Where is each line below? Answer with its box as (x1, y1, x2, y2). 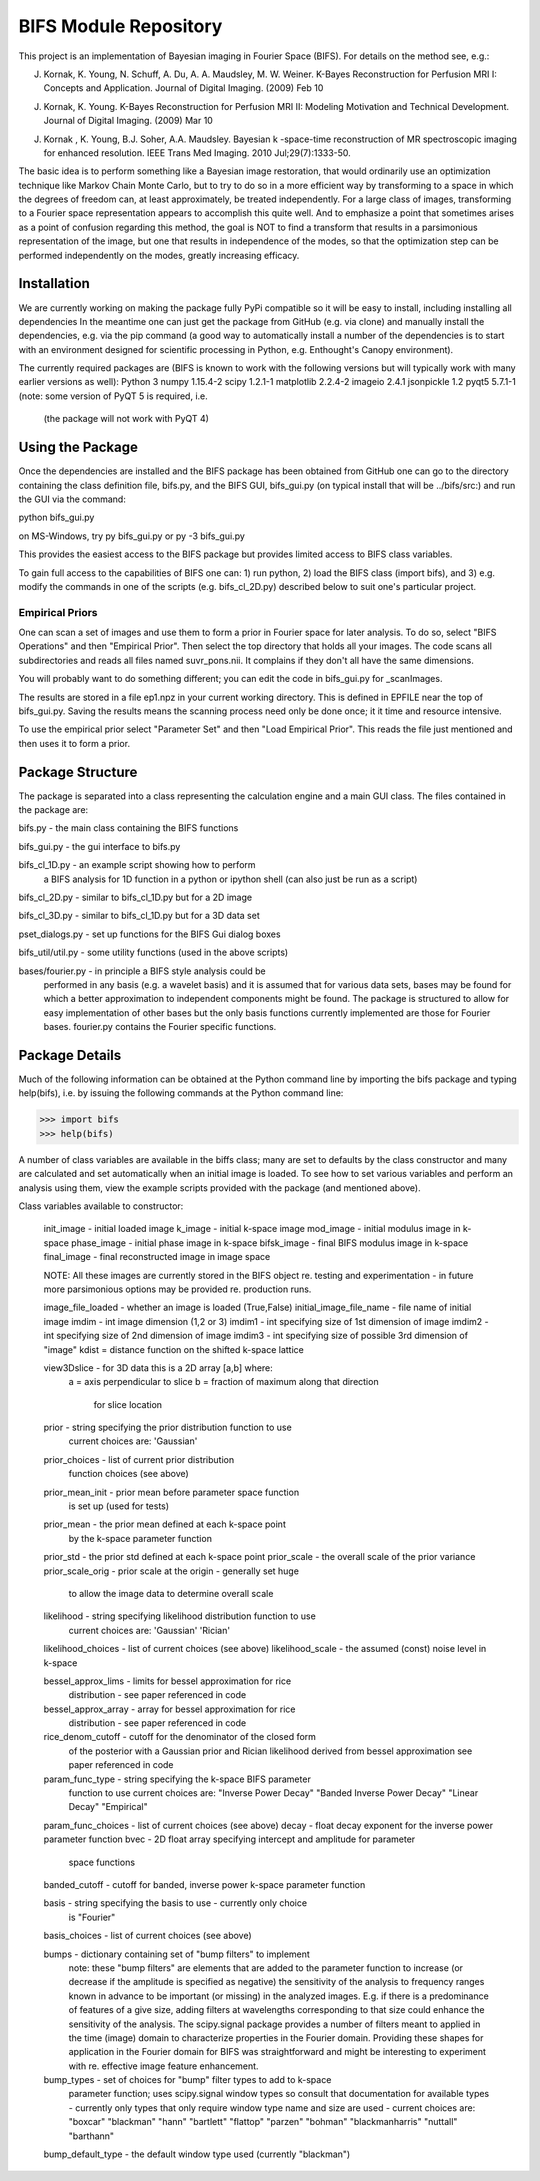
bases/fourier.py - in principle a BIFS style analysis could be (18, 965, 266, 977)
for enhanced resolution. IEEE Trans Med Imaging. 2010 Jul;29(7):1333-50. (43, 146, 352, 159)
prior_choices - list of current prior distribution (43, 1453, 235, 1465)
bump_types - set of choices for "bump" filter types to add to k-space (43, 2074, 332, 2086)
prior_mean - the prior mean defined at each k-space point (43, 1518, 287, 1530)
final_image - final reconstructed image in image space (43, 1251, 271, 1263)
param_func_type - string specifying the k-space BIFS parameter (43, 1773, 312, 1785)
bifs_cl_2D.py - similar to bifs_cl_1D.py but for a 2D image (18, 891, 253, 904)
